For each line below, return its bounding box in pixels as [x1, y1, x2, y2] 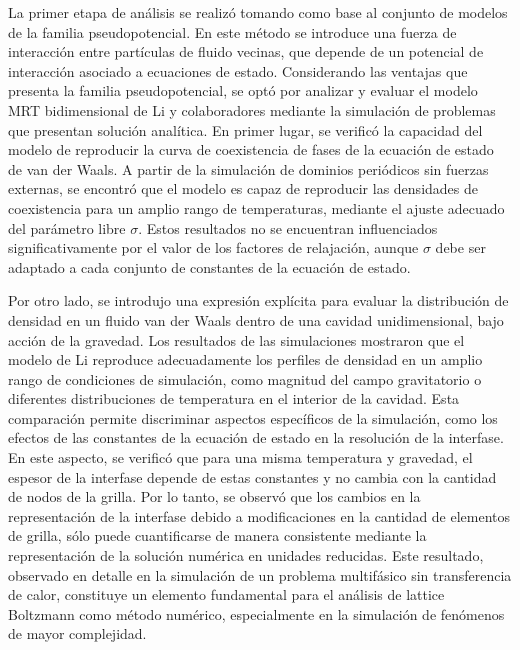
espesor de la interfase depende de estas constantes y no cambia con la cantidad [8, 466, 497, 487]
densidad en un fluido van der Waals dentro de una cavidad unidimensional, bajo [8, 309, 504, 330]
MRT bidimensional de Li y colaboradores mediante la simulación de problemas [8, 99, 496, 120]
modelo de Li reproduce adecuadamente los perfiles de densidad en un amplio [8, 349, 483, 370]
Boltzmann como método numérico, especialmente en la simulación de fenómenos [8, 603, 505, 624]
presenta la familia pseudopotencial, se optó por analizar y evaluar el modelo [8, 80, 478, 101]
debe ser [435, 237, 486, 258]
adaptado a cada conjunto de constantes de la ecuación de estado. [8, 256, 411, 277]
